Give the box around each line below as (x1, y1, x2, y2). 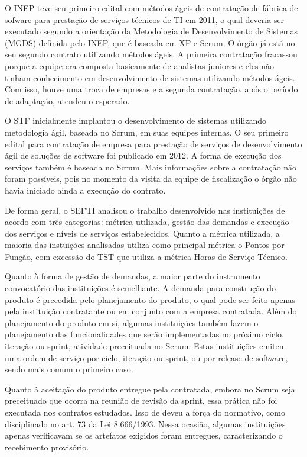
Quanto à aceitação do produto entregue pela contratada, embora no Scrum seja (5, 382, 295, 395)
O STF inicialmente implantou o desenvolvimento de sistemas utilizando (5, 114, 267, 127)
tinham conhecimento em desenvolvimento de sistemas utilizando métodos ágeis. (5, 71, 295, 83)
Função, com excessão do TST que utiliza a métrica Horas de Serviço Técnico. (5, 250, 288, 262)
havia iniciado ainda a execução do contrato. (5, 184, 166, 196)
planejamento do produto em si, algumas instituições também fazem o (5, 316, 259, 329)
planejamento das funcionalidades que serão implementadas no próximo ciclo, (5, 328, 284, 340)
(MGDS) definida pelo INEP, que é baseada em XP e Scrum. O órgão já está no (5, 36, 295, 49)
